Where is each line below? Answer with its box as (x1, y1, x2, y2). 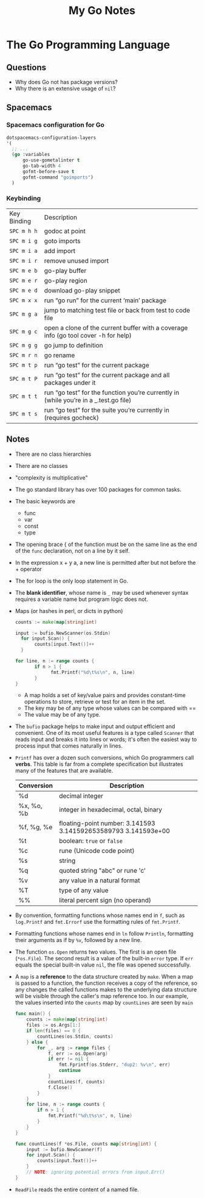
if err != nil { (47, 1056, 89, 1062)
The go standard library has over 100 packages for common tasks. (15, 486, 182, 493)
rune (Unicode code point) (58, 846, 135, 855)
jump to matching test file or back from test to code (44, 306, 190, 314)
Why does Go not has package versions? (15, 79, 118, 85)
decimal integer (58, 792, 104, 800)
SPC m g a (9, 310, 38, 317)
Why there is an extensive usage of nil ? (15, 85, 116, 92)
